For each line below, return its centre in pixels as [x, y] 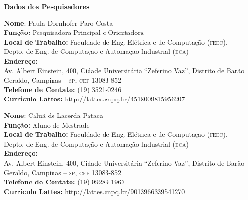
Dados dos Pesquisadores [47, 6]
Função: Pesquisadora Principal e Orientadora [74, 32]
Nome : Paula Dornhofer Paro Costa [59, 23]
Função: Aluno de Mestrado [47, 125]
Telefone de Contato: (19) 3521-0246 [63, 89]
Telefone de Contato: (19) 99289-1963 [64, 182]
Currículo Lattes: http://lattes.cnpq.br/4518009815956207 [95, 99]
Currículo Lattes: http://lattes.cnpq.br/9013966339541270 [95, 191]
